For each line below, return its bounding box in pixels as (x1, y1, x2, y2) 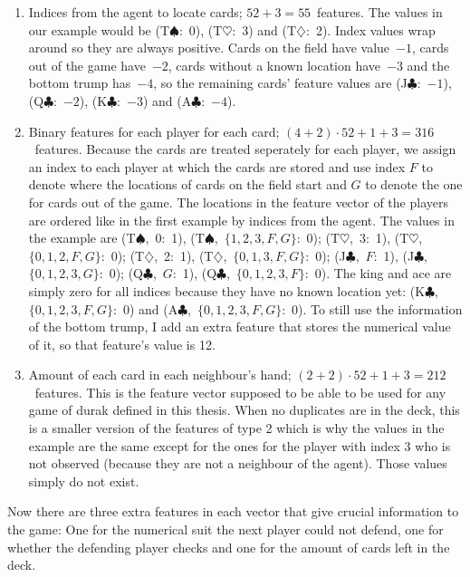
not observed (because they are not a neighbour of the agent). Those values (28, 454, 447, 473)
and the (407, 55, 450, 74)
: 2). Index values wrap (305, 20, 436, 39)
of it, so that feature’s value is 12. (28, 334, 216, 353)
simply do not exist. (28, 471, 139, 490)
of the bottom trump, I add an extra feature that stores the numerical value (28, 317, 451, 336)
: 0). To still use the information (282, 299, 463, 318)
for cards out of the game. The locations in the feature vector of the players (28, 192, 448, 211)
